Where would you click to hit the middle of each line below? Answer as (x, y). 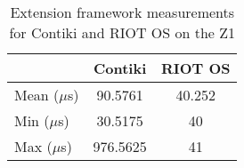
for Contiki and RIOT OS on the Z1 (122, 32)
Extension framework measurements (122, 12)
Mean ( (37, 95)
